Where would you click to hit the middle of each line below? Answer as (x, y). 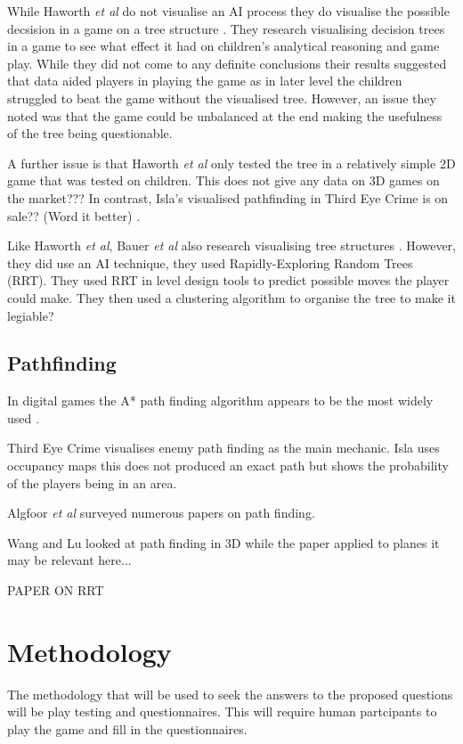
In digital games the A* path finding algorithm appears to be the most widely (220, 401)
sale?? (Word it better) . (74, 215)
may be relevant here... (69, 560)
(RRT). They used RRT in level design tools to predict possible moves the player (228, 280)
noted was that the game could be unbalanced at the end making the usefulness (225, 115)
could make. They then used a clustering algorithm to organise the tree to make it (231, 297)
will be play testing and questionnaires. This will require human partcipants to (222, 711)
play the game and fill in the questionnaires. (127, 728)
